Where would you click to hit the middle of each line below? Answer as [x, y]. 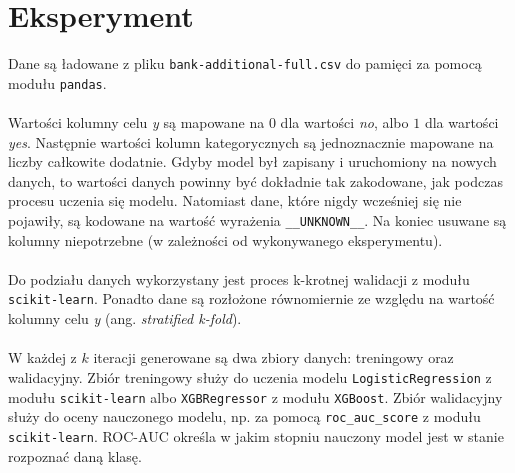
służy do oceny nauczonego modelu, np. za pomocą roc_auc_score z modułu [244, 416]
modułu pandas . [57, 82]
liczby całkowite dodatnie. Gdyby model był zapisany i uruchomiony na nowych [252, 161]
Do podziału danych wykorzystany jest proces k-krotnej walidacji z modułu [239, 278]
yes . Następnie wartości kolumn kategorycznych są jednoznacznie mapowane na [251, 141]
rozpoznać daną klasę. [75, 455]
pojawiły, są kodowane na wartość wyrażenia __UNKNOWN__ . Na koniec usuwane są [257, 220]
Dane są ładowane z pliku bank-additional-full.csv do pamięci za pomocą [245, 63]
